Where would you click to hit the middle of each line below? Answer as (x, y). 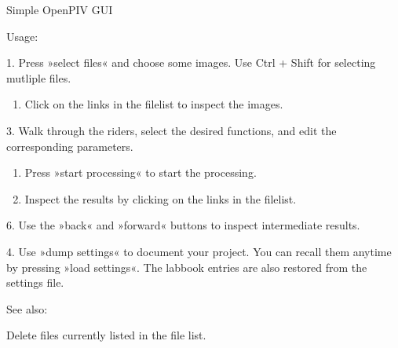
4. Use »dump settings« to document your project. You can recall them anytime (199, 251)
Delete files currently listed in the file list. (106, 335)
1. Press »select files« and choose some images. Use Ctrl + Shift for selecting (191, 62)
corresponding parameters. (70, 146)
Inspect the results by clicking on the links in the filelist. (161, 198)
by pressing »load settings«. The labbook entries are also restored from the (187, 267)
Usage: (22, 36)
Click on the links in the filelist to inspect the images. (154, 104)
